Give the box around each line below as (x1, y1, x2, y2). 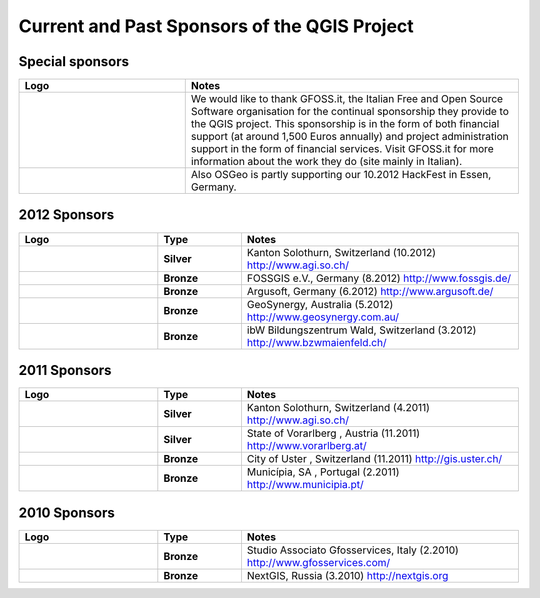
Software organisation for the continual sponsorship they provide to (190, 105, 510, 119)
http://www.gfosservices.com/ (246, 555, 391, 569)
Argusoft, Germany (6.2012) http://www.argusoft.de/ (246, 284, 494, 298)
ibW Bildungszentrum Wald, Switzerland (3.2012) (246, 323, 477, 337)
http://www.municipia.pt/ (246, 478, 364, 492)
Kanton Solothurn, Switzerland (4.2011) (246, 401, 430, 415)
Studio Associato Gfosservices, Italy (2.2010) (246, 543, 459, 557)
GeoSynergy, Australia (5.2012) (246, 297, 394, 311)
